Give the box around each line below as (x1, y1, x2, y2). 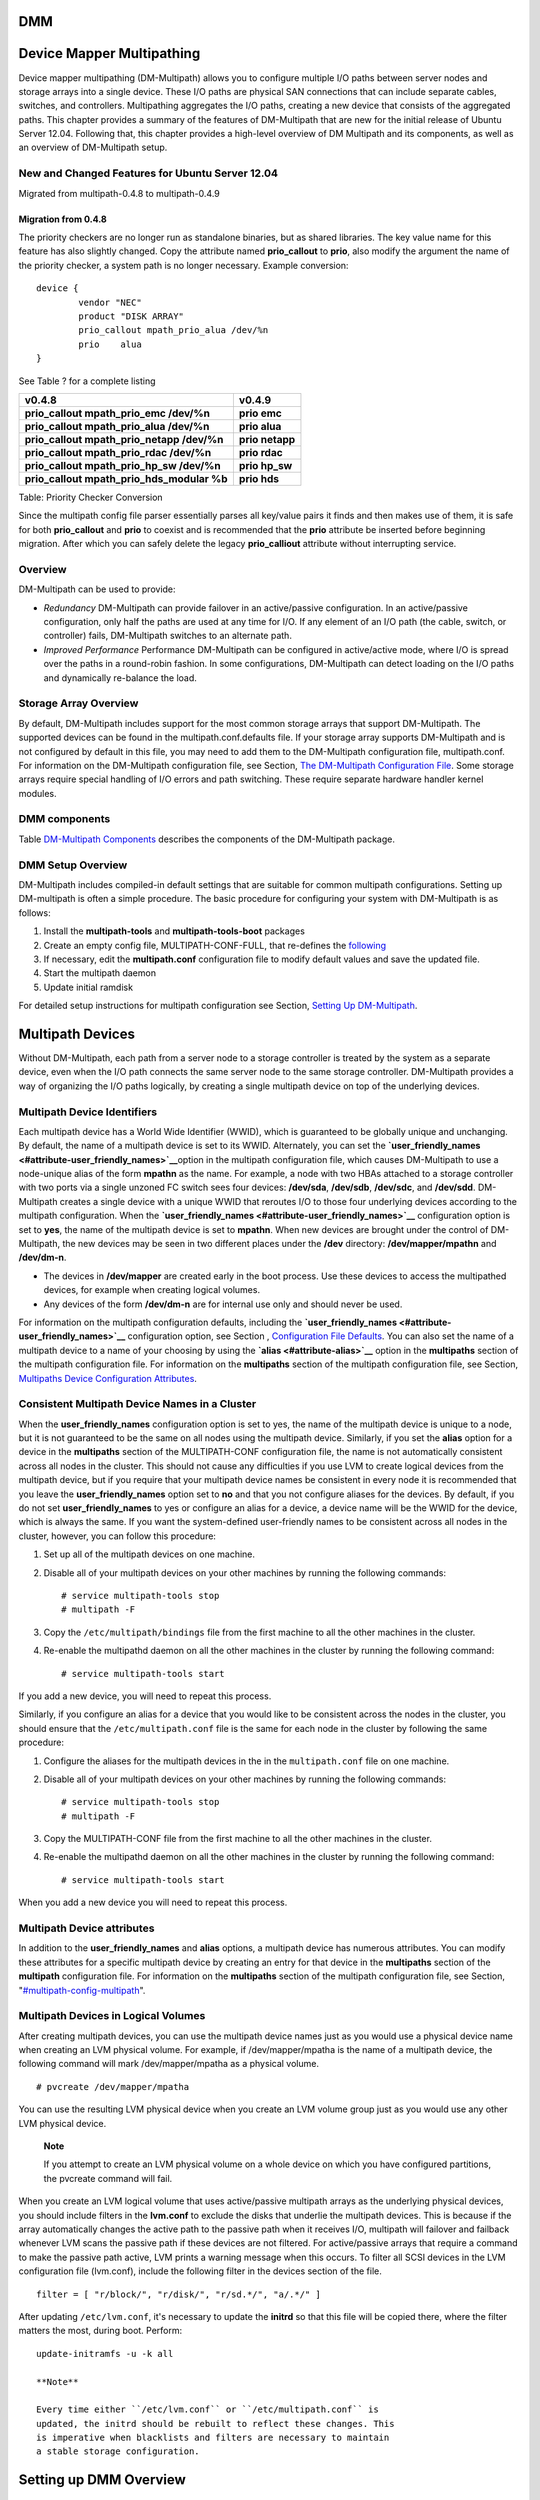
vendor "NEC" (78, 296, 142, 308)
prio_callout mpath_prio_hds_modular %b (24, 471, 229, 485)
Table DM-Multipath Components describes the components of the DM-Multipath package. (18, 833, 395, 845)
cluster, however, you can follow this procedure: (18, 1530, 217, 1542)
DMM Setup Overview (18, 858, 128, 872)
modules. (18, 787, 57, 799)
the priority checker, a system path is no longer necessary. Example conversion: (18, 259, 349, 271)
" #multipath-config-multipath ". (18, 1984, 146, 1996)
